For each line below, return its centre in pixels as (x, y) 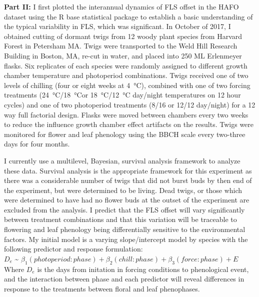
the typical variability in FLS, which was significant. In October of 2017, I (117, 26)
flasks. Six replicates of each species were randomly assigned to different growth (126, 65)
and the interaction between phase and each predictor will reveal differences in (124, 279)
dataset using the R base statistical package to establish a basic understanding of (128, 16)
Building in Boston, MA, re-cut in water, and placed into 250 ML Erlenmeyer (123, 55)
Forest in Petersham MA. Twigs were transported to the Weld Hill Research (121, 46)
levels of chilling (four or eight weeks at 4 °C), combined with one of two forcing (127, 85)
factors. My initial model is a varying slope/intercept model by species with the (126, 239)
